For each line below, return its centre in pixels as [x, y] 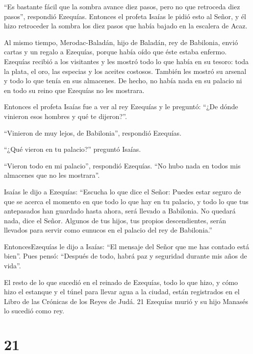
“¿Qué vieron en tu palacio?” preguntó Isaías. [73, 149]
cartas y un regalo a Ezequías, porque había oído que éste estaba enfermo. [115, 52]
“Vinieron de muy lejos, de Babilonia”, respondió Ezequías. [93, 132]
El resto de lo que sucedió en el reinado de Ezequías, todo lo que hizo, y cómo [121, 282]
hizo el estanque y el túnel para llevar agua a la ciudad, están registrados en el [122, 292]
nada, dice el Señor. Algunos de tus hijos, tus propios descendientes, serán [115, 220]
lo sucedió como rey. [34, 311]
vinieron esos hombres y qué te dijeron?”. [65, 116]
